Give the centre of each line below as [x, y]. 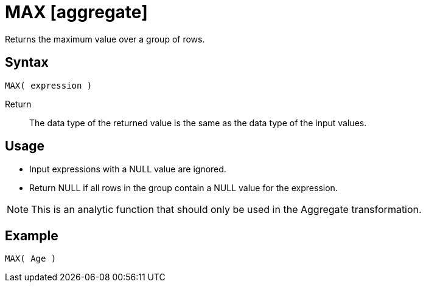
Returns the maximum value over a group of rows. [105, 39]
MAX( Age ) [31, 259]
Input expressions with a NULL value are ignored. [128, 169]
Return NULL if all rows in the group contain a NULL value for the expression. [183, 188]
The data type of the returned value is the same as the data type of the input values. [198, 123]
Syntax [27, 62]
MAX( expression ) [49, 85]
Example [32, 235]
